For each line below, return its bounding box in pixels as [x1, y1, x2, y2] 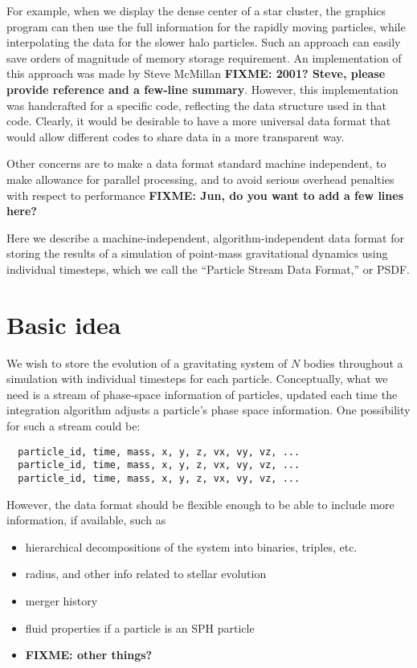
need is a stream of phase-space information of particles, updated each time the [6, 385, 398, 402]
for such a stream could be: [6, 417, 141, 434]
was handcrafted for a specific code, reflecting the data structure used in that [6, 96, 387, 113]
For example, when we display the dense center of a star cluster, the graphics [6, 2, 386, 18]
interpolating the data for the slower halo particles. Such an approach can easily [6, 34, 401, 51]
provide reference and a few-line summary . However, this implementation [6, 80, 399, 97]
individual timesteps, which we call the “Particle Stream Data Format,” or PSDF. [6, 260, 410, 277]
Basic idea [6, 308, 121, 340]
